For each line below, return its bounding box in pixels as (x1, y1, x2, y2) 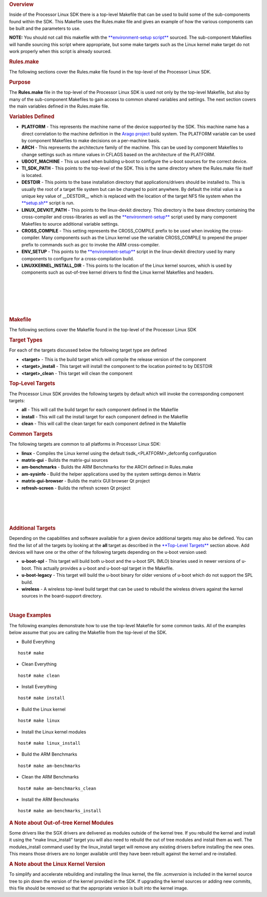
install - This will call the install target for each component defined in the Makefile (21, 414, 188, 419)
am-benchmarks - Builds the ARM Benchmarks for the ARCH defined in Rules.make (21, 464, 193, 470)
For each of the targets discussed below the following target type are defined (9, 347, 167, 353)
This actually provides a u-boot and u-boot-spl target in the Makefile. (33, 565, 174, 571)
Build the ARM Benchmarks (21, 751, 78, 757)
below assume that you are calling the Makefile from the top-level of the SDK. (9, 630, 168, 636)
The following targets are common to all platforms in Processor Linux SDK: (9, 441, 161, 447)
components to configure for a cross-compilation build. (21, 255, 134, 261)
